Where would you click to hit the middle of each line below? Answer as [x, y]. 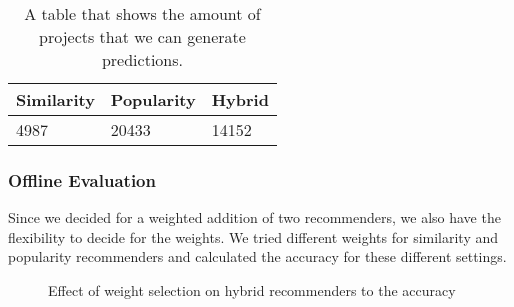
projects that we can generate [142, 36]
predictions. [142, 59]
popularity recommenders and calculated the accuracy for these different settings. [257, 256]
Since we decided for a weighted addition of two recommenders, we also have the [254, 217]
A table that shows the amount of [142, 13]
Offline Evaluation [82, 179]
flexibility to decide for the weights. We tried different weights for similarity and [253, 236]
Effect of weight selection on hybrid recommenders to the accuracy [252, 290]
